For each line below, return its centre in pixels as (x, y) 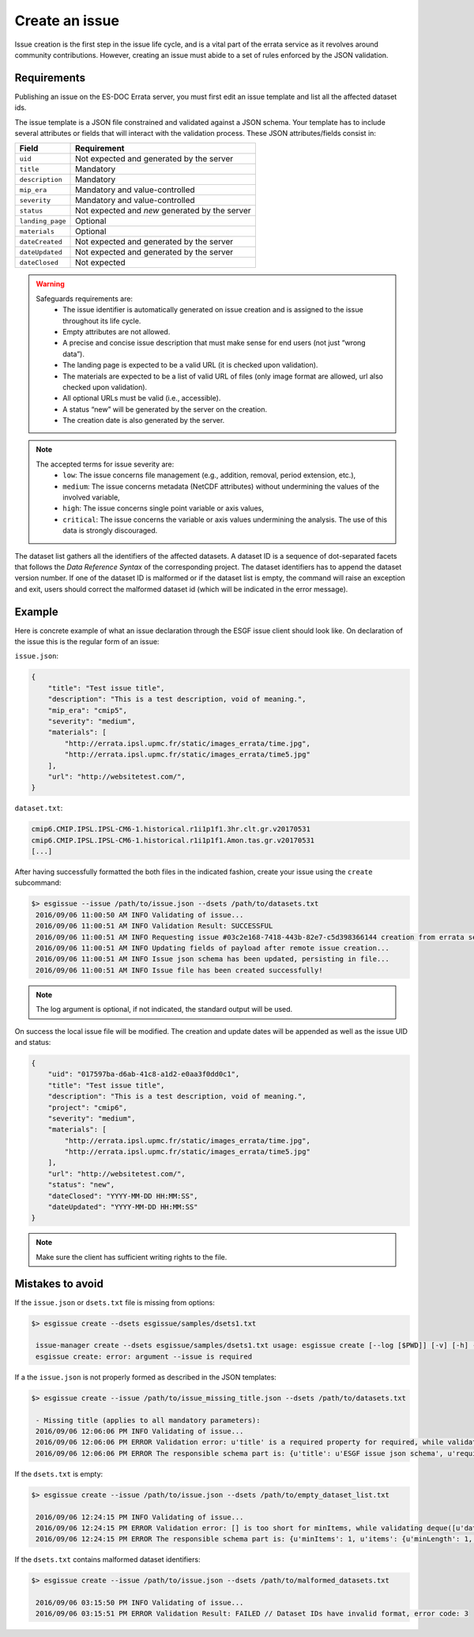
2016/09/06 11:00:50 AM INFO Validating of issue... (140, 915)
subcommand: (38, 883)
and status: (33, 1042)
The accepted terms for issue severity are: (105, 464)
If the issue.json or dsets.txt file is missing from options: (115, 1302)
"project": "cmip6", (88, 1107)
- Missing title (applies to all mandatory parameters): (148, 1420)
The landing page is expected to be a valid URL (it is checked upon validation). (190, 365)
